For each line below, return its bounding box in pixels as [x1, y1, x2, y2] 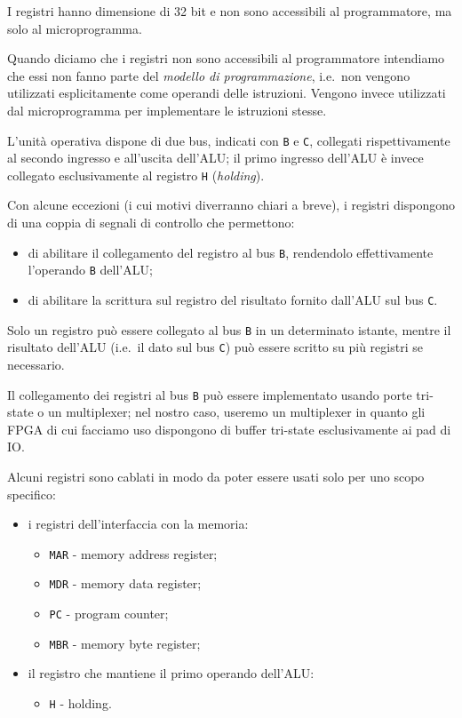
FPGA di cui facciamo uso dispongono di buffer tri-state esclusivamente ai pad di [7, 419, 451, 438]
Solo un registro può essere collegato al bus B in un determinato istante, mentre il [7, 320, 451, 339]
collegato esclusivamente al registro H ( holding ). [7, 165, 265, 184]
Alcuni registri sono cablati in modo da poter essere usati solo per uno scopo [7, 467, 425, 485]
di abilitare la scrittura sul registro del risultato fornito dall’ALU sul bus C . [28, 290, 438, 308]
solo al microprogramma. [7, 19, 142, 37]
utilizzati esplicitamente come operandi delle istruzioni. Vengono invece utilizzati [7, 84, 446, 102]
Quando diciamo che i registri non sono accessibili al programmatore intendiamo [7, 49, 445, 68]
